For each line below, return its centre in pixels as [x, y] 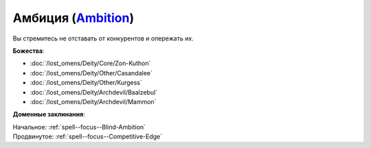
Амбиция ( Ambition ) [73, 18]
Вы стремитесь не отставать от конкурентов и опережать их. [103, 38]
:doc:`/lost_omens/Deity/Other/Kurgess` [86, 83]
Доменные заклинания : [49, 114]
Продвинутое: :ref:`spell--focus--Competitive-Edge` [88, 136]
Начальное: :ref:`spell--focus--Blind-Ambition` [79, 127]
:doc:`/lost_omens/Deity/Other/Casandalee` [91, 73]
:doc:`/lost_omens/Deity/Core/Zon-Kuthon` [90, 63]
